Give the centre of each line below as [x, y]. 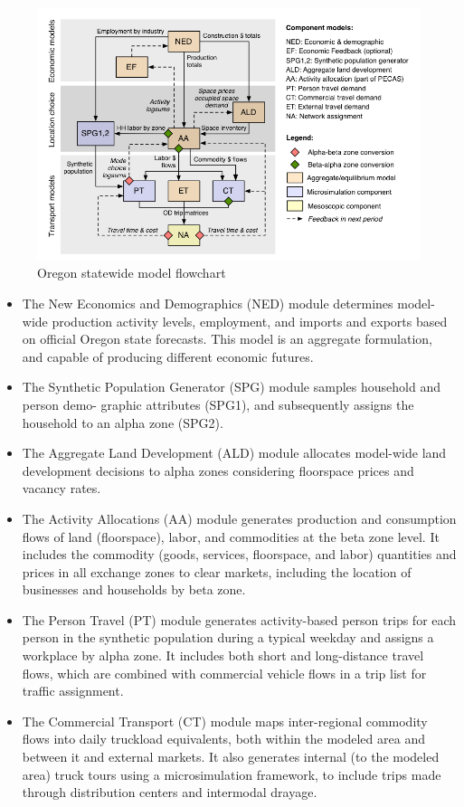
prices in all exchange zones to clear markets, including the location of [217, 571]
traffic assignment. [73, 691]
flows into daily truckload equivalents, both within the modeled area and [223, 739]
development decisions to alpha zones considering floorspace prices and [218, 470]
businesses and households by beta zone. [134, 589]
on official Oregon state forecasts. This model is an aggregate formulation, [227, 339]
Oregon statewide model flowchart [132, 273]
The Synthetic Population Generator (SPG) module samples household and [231, 387]
